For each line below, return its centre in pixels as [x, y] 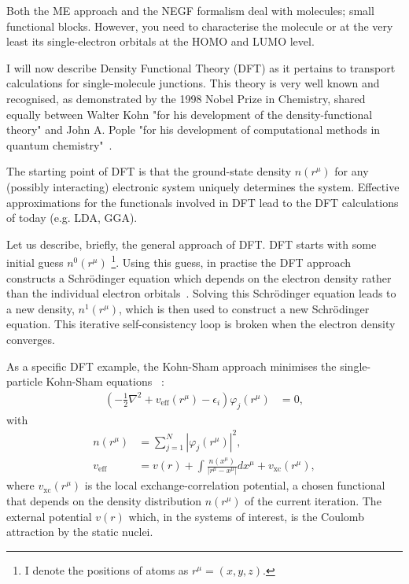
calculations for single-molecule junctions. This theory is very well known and [193, 83]
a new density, [41, 308]
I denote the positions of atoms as [107, 569]
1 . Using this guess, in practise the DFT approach [231, 261]
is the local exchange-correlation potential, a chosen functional [235, 485]
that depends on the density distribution [104, 500]
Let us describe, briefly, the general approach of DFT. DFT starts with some [192, 244]
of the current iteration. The [313, 500]
